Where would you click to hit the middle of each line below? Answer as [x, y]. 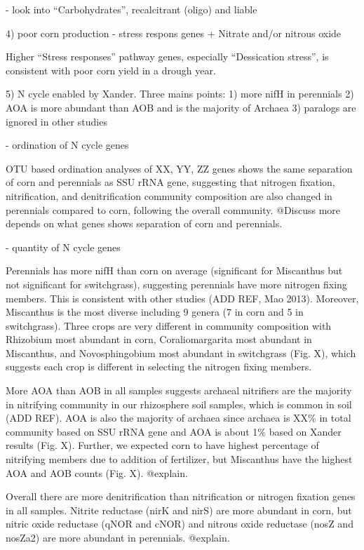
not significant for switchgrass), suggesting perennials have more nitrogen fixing [176, 284]
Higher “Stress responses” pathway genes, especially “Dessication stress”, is [167, 56]
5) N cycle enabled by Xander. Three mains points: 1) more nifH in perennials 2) [180, 94]
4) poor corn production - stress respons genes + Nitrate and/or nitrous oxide [174, 33]
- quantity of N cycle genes [63, 247]
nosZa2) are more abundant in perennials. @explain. [118, 537]
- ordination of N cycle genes [67, 145]
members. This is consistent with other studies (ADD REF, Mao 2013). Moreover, [182, 298]
